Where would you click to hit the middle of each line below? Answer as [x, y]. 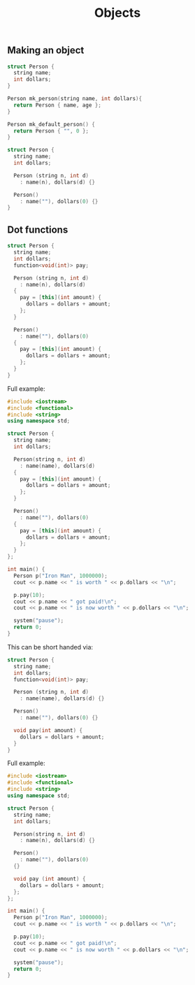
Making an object [46, 50]
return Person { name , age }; [57, 105]
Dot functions [38, 229]
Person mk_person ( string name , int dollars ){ [74, 99]
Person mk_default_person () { [51, 124]
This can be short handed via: [50, 647]
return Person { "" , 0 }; [51, 131]
